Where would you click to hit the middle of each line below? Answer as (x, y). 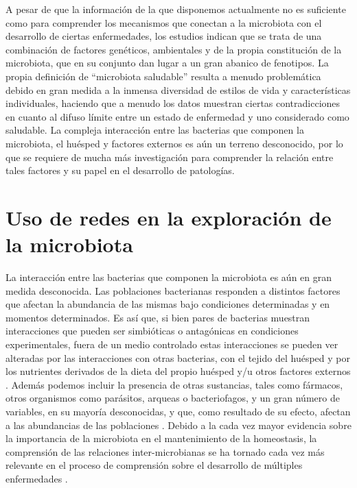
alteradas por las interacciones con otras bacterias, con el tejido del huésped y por (178, 357)
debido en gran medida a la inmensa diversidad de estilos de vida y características (178, 89)
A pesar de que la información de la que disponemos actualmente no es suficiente (176, 9)
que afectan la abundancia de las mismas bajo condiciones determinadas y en (168, 304)
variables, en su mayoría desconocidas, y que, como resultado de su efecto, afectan (178, 411)
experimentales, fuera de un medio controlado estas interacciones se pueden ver (172, 344)
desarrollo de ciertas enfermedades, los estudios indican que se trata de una (164, 36)
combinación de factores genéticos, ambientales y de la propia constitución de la (174, 49)
